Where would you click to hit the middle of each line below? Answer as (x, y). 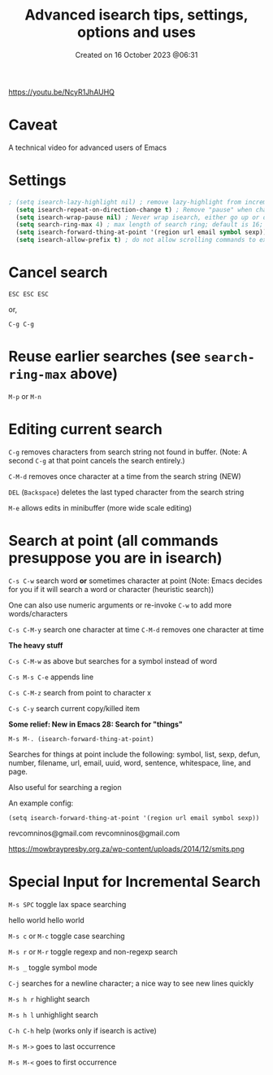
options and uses (136, 32)
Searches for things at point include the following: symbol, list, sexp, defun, (134, 754)
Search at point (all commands (114, 541)
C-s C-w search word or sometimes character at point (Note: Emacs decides (135, 581)
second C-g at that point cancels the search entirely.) (97, 460)
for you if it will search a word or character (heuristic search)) (111, 589)
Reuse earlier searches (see (105, 357)
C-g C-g (22, 324)
